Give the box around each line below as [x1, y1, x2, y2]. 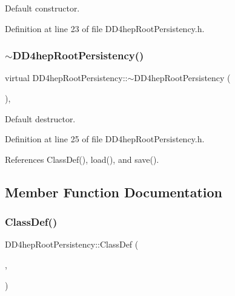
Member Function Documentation [5, 182, 223, 201]
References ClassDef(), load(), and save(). [5, 153, 159, 165]
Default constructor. [5, 2, 80, 14]
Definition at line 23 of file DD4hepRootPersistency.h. [5, 22, 205, 35]
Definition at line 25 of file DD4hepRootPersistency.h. [5, 133, 205, 145]
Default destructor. [5, 112, 76, 125]
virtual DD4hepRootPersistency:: [5, 71, 128, 84]
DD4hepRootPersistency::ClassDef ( [5, 238, 139, 251]
